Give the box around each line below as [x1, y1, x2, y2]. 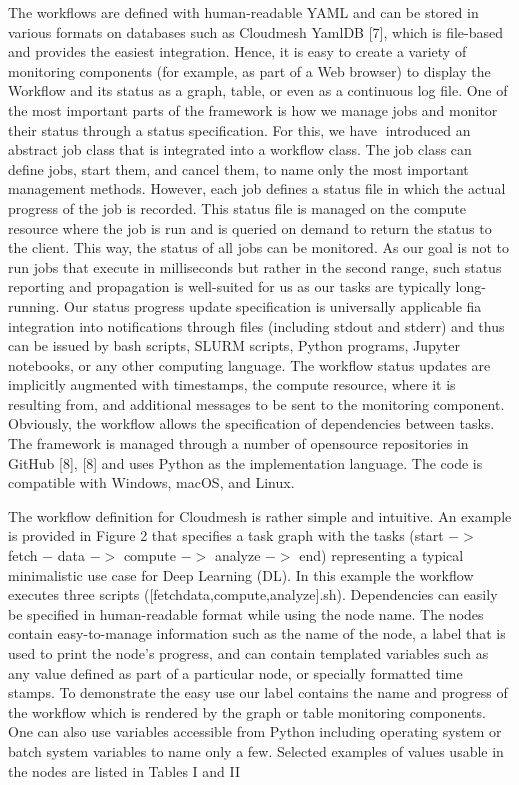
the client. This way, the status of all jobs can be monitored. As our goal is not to [8, 237, 510, 258]
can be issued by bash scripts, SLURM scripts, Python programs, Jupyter [8, 335, 460, 356]
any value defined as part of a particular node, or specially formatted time [8, 662, 463, 683]
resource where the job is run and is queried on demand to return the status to [8, 217, 492, 238]
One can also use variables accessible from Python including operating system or [8, 721, 502, 742]
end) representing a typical [299, 545, 464, 566]
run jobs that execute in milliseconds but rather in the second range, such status [8, 256, 502, 277]
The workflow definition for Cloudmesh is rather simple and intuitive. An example [8, 505, 512, 526]
